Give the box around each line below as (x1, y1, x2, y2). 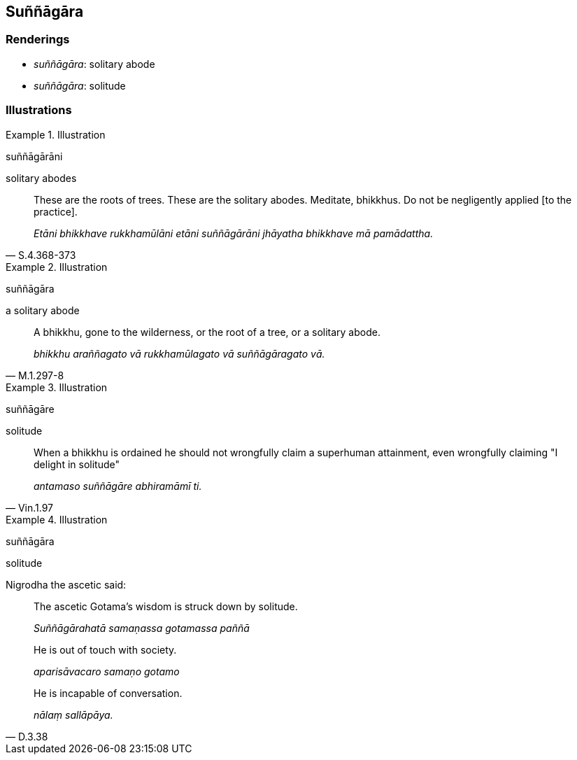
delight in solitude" (34, 458, 120, 470)
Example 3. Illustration (6, 381, 108, 393)
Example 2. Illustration (6, 260, 108, 273)
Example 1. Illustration (6, 128, 106, 141)
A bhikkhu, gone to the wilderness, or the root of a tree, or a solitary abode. (34, 325, 380, 338)
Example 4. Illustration (6, 513, 108, 526)
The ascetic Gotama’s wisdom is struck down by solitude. (34, 600, 298, 612)
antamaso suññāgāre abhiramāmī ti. (34, 479, 202, 492)
